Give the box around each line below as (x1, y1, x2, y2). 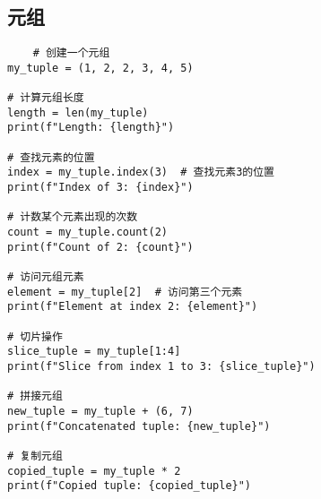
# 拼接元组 (7, 390, 63, 403)
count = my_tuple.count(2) (7, 226, 168, 239)
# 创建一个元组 (32, 47, 110, 60)
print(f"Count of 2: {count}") (7, 240, 194, 254)
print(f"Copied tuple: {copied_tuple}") (7, 479, 252, 493)
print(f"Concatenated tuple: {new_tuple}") (7, 419, 271, 433)
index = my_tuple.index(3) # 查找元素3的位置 (7, 166, 274, 179)
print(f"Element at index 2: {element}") (7, 300, 258, 314)
